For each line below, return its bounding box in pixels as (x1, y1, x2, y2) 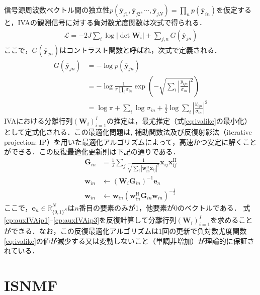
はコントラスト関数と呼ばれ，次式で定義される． (59, 44, 221, 55)
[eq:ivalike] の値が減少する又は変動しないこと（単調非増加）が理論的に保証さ (4, 235, 254, 246)
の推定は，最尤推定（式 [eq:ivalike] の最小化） (107, 116, 251, 126)
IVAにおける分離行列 (4, 116, 73, 126)
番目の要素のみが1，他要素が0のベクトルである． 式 (78, 202, 250, 213)
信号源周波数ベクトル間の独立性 (4, 5, 110, 15)
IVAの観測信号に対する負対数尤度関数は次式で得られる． (18, 17, 206, 27)
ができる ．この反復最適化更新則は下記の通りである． (4, 146, 180, 157)
